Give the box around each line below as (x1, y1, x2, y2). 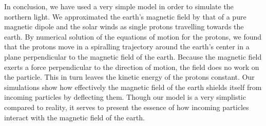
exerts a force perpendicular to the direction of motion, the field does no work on (4, 61, 259, 72)
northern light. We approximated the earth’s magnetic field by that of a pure (4, 11, 246, 22)
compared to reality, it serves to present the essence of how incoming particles (4, 101, 249, 112)
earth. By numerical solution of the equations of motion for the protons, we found (4, 31, 262, 42)
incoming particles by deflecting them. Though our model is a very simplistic (4, 92, 246, 102)
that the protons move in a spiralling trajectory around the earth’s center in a (4, 41, 250, 52)
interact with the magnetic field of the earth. (4, 112, 145, 122)
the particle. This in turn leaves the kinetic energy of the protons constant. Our (4, 71, 255, 82)
